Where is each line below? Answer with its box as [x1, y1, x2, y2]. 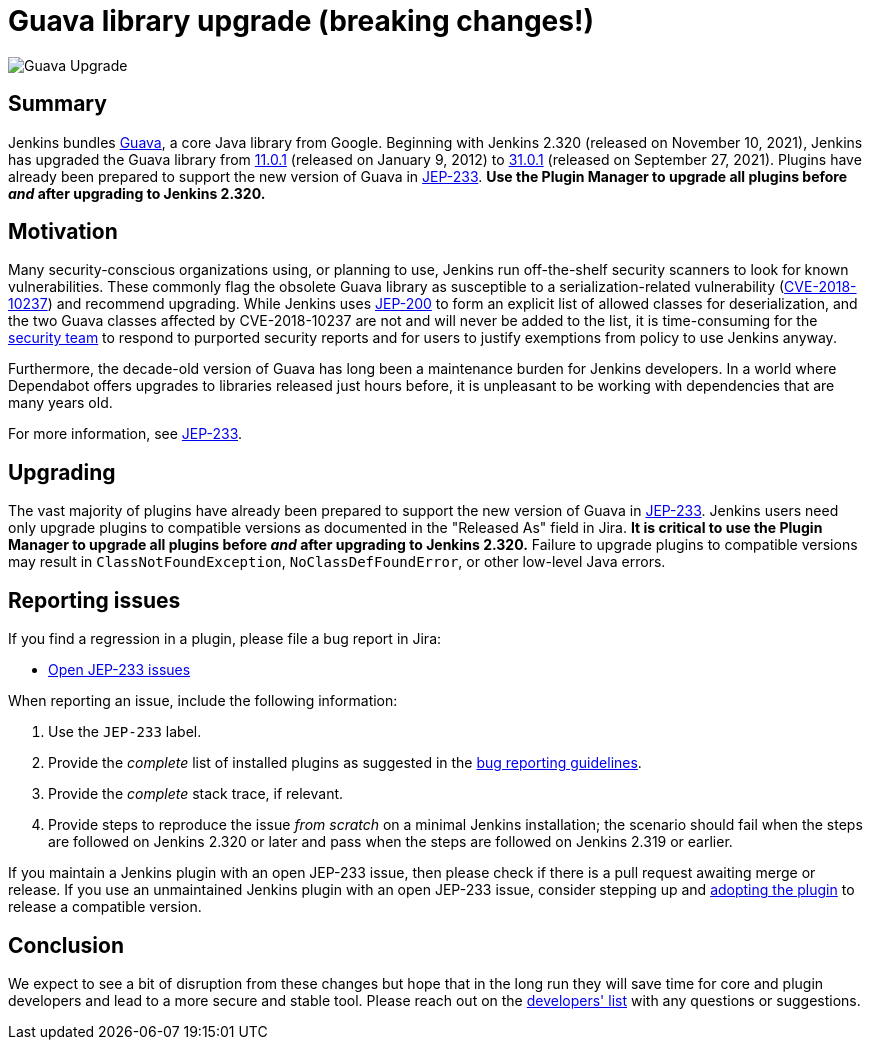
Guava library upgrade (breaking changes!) [8, 4, 594, 38]
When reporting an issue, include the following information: [8, 692, 398, 710]
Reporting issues [8, 587, 181, 613]
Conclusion [8, 932, 125, 958]
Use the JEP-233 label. [48, 723, 202, 741]
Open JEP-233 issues [48, 661, 191, 679]
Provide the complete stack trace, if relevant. [48, 785, 344, 803]
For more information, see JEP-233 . [8, 425, 243, 443]
